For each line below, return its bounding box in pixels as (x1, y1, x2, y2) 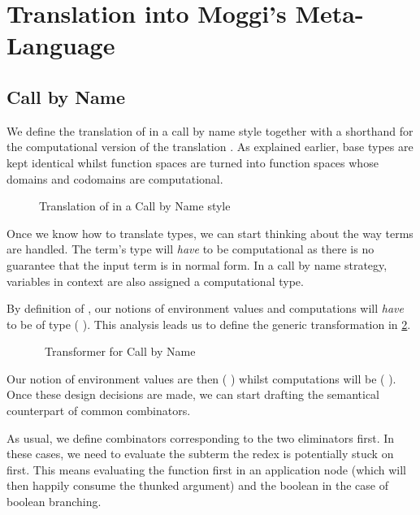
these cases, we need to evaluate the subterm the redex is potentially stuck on (6, 445, 394, 462)
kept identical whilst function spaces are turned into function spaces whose (6, 154, 379, 171)
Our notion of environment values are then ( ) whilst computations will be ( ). (6, 370, 396, 387)
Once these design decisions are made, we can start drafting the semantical (6, 386, 380, 403)
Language (6, 28, 115, 62)
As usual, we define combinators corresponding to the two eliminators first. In (6, 429, 395, 446)
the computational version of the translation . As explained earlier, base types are (6, 138, 414, 155)
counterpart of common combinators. (6, 402, 191, 419)
